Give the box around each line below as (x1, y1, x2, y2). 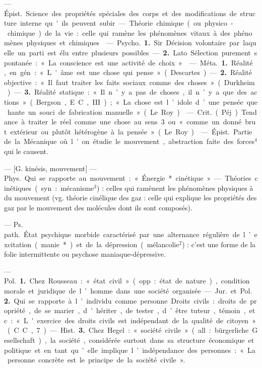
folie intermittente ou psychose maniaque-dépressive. (4, 249, 166, 259)
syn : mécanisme (41, 182, 94, 193)
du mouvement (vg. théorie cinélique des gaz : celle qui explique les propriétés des (4, 192, 257, 203)
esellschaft (4, 335, 35, 345)
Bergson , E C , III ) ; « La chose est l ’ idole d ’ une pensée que (36, 96, 258, 107)
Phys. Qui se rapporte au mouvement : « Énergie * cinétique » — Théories (4, 173, 251, 183)
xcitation (4, 239, 32, 249)
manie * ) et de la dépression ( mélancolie (41, 239, 179, 249)
